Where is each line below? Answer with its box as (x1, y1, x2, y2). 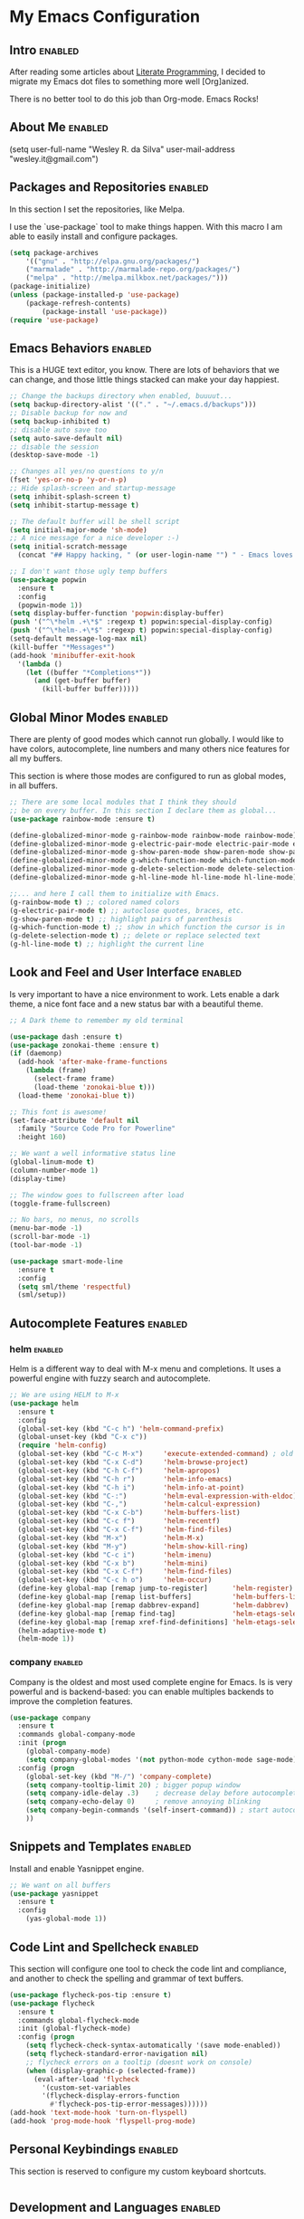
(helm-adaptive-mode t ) (17, 1626, 107, 1635)
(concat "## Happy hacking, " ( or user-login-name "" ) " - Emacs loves (17, 550, 294, 560)
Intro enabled (9, 43, 80, 58)
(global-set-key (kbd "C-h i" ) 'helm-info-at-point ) (17, 1482, 245, 1492)
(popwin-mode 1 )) (17, 600, 83, 610)
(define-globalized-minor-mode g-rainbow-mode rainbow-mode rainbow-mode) (9, 831, 298, 840)
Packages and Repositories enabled (9, 179, 209, 195)
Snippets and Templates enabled (9, 1839, 192, 1854)
